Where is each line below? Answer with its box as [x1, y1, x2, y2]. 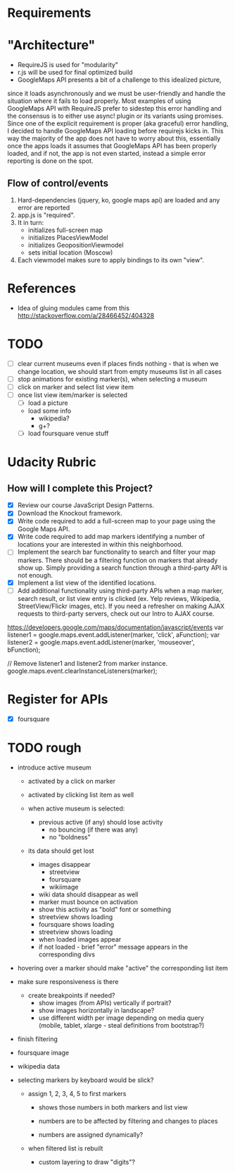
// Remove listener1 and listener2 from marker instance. [7, 659, 167, 667]
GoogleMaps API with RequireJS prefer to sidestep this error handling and [7, 104, 222, 113]
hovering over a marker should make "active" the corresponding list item [17, 964, 229, 972]
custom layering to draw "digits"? [38, 1157, 136, 1166]
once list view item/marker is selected [17, 391, 128, 399]
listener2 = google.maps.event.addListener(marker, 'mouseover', [7, 638, 195, 646]
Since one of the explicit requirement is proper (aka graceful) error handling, [7, 119, 229, 128]
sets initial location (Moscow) [27, 248, 113, 257]
